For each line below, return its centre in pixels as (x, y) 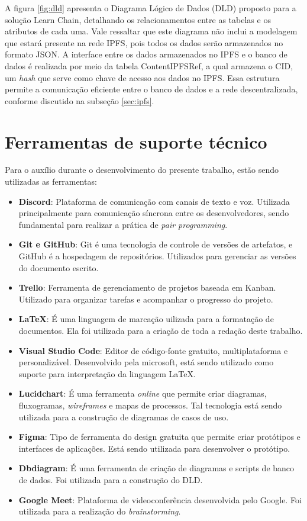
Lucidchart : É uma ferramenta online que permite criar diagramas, (143, 393)
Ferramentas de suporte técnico (136, 141)
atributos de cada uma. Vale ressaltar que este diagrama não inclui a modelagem (151, 31)
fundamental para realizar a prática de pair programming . (123, 224)
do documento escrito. (59, 267)
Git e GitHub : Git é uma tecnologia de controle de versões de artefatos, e (156, 244)
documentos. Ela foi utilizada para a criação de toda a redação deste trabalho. (161, 330)
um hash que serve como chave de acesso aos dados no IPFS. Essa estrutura (142, 77)
